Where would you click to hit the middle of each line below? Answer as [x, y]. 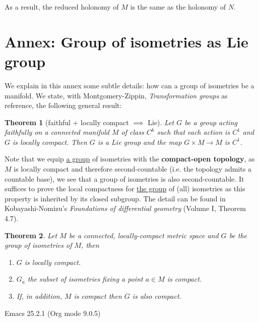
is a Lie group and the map [140, 142]
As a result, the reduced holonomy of [62, 7]
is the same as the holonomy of [178, 7]
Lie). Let [161, 122]
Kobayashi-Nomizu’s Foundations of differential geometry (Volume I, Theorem [125, 208]
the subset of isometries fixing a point [85, 279]
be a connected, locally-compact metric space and [144, 235]
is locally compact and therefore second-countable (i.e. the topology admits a [133, 169]
